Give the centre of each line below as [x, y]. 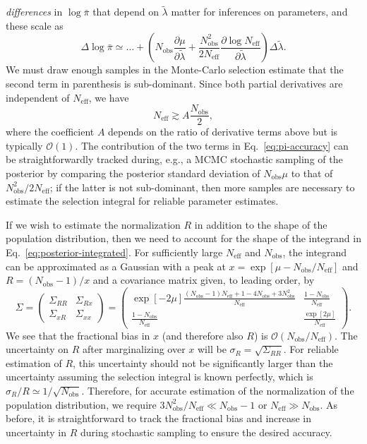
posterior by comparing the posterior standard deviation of [133, 173]
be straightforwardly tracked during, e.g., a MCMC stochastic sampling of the [174, 159]
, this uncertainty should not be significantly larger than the [203, 362]
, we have [109, 97]
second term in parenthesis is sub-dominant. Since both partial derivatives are [174, 83]
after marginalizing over [134, 349]
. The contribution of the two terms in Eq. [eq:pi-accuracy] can [212, 145]
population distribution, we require [81, 404]
